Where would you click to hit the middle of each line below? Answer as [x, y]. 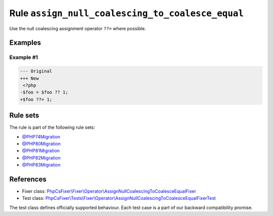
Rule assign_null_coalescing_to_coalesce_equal [127, 13]
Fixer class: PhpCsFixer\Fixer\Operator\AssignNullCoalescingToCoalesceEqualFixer [109, 191]
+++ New [29, 78]
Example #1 [24, 57]
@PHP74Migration [41, 136]
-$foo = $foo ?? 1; [44, 92]
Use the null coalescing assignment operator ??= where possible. [78, 28]
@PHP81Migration [41, 151]
